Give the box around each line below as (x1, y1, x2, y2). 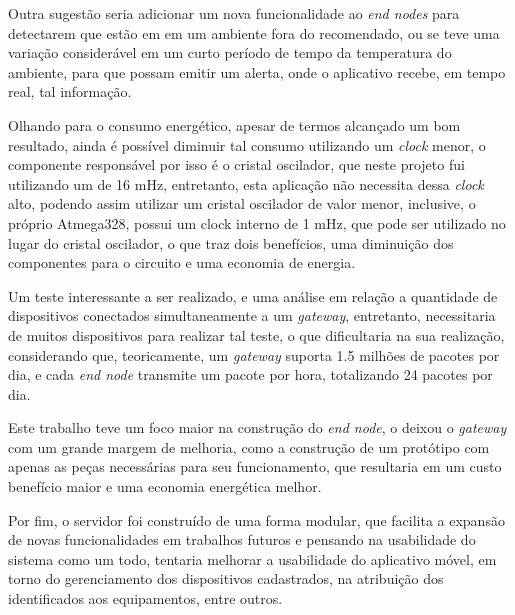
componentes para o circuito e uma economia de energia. (8, 252, 356, 273)
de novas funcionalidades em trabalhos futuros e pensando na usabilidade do (8, 529, 476, 550)
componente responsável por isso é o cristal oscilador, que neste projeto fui (8, 154, 465, 175)
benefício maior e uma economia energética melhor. (8, 476, 322, 497)
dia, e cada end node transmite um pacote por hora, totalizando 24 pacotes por (8, 364, 493, 385)
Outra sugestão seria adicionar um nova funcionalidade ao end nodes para (8, 3, 460, 23)
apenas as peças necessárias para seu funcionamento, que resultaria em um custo (8, 456, 502, 477)
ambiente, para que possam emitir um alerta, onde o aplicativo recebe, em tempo (8, 61, 506, 82)
